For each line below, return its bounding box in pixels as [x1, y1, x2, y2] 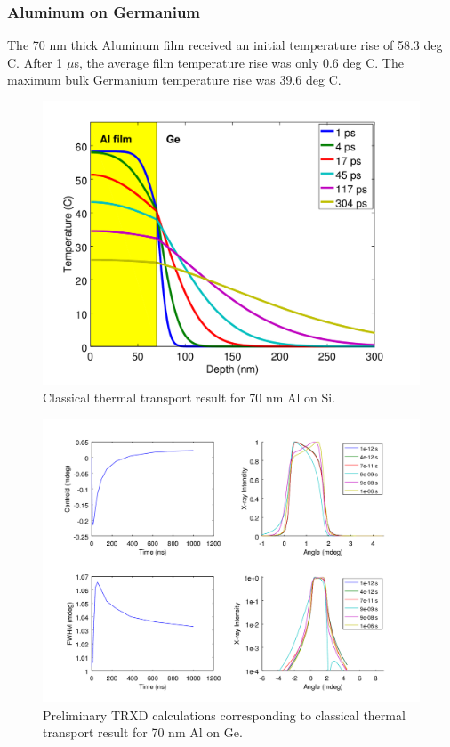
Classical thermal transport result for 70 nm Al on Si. [43, 388, 336, 406]
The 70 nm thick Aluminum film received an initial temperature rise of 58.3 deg [7, 36, 443, 54]
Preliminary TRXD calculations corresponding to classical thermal [43, 705, 406, 724]
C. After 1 [7, 53, 63, 71]
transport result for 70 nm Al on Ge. [43, 723, 243, 742]
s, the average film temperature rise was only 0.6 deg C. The [74, 53, 404, 71]
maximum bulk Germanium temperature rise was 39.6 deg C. [7, 70, 342, 89]
